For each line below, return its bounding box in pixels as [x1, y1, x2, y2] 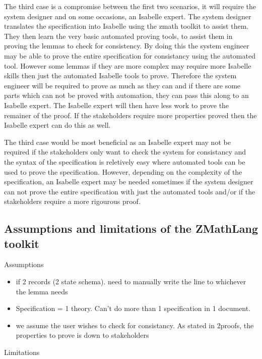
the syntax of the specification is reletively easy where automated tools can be [4, 156, 245, 167]
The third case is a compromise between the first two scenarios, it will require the [4, 1, 256, 11]
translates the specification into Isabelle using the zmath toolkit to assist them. [4, 21, 249, 31]
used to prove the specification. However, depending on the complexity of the [4, 166, 242, 177]
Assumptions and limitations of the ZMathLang [4, 221, 258, 236]
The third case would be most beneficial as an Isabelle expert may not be [4, 136, 231, 147]
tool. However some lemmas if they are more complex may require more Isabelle [4, 60, 251, 71]
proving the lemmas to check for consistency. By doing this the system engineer [4, 40, 249, 51]
